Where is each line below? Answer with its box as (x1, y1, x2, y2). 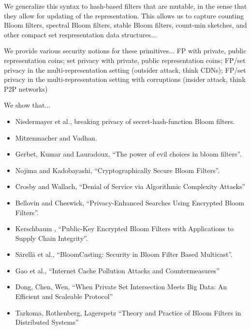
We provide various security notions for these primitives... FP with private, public (4, 46, 247, 56)
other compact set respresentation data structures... (4, 29, 157, 39)
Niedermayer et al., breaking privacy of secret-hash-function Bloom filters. (15, 116, 235, 126)
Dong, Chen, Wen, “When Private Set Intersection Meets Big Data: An (15, 282, 227, 292)
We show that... (4, 100, 51, 110)
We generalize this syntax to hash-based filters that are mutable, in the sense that (4, 1, 247, 11)
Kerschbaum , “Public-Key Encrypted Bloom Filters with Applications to (15, 223, 234, 234)
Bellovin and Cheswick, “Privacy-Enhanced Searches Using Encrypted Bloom (15, 197, 244, 207)
